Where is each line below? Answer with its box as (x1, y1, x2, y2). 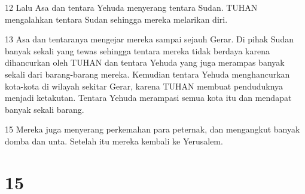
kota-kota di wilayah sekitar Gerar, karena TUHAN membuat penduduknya (5, 79, 283, 92)
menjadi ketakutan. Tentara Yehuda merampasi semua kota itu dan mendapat (5, 91, 292, 104)
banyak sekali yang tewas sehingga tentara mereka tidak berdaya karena (5, 44, 270, 57)
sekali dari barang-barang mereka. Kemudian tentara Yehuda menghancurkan (5, 67, 290, 80)
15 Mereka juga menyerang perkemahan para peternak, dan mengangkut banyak (5, 123, 300, 136)
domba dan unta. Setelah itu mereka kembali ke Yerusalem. (5, 134, 223, 147)
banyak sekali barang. (5, 103, 84, 115)
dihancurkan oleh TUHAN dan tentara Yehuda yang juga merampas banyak (5, 56, 285, 69)
